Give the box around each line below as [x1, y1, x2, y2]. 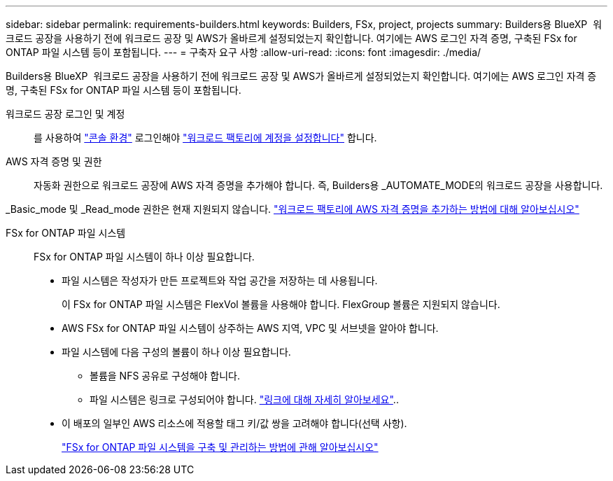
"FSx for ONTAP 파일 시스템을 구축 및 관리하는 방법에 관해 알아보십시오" [62, 441, 379, 453]
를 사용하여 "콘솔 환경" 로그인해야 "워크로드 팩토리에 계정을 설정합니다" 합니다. [34, 132, 377, 144]
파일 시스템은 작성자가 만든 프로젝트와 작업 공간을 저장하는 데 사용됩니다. [62, 274, 378, 286]
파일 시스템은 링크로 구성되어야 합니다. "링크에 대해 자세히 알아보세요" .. [90, 393, 399, 405]
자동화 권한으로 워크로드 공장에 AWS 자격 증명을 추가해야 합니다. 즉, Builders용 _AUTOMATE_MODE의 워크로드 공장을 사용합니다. [34, 179, 603, 191]
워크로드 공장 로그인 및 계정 [6, 108, 125, 120]
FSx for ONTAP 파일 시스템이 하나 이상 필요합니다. [34, 251, 255, 263]
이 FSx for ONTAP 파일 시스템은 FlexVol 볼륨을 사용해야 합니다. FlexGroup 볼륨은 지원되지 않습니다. [62, 298, 500, 310]
